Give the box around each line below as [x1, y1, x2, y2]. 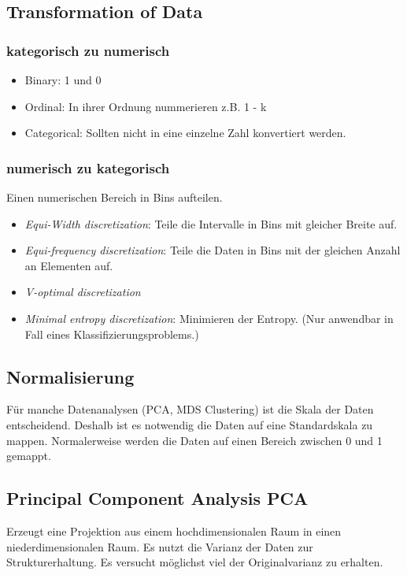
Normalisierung [6, 364, 135, 388]
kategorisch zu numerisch [6, 40, 170, 60]
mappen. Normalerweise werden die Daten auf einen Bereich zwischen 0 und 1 [6, 432, 383, 448]
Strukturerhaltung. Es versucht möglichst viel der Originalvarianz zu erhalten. [6, 554, 383, 570]
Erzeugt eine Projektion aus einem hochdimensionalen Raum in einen [6, 522, 342, 539]
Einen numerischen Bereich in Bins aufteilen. [6, 189, 223, 205]
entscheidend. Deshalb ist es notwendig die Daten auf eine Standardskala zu [6, 416, 373, 432]
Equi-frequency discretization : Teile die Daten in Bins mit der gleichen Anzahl [24, 242, 401, 258]
